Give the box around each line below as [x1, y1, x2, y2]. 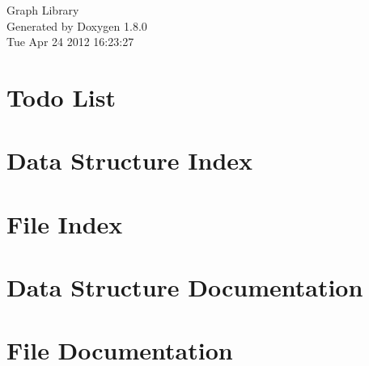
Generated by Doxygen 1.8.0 [6, 17, 147, 34]
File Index [6, 207, 123, 240]
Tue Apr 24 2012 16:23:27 [6, 33, 134, 50]
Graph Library [6, 2, 79, 18]
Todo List [6, 80, 116, 113]
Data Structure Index [6, 144, 253, 177]
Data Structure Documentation [6, 271, 363, 304]
